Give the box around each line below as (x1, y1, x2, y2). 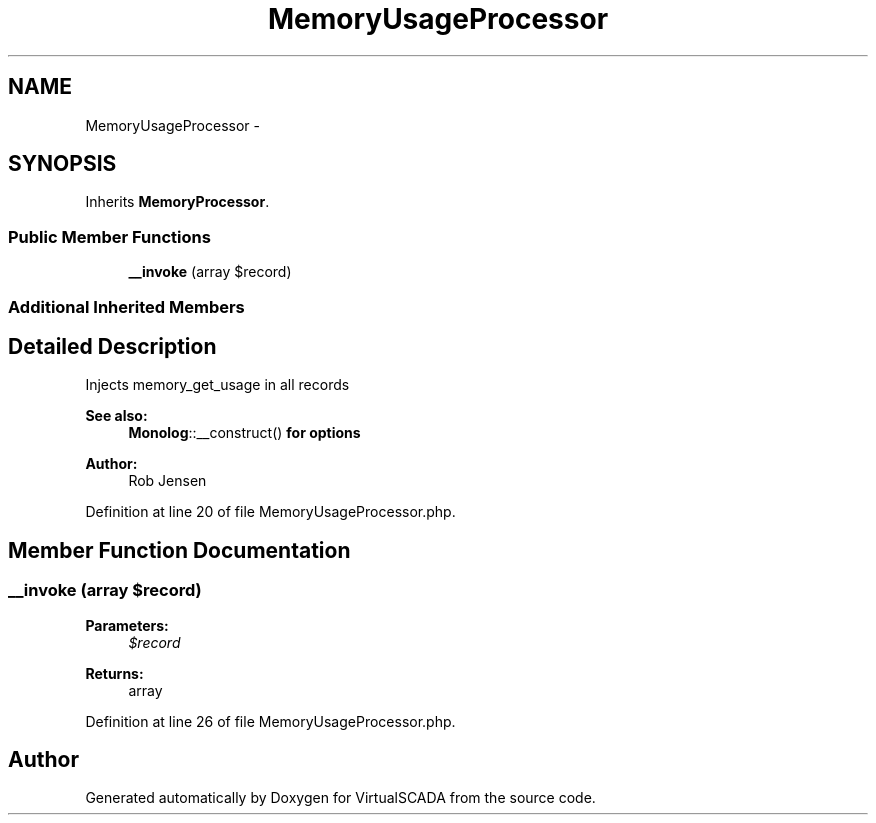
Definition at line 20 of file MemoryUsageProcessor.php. (85, 503, 456, 521)
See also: (85, 407, 148, 425)
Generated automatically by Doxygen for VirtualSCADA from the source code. (85, 789, 596, 807)
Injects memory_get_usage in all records (85, 376, 350, 394)
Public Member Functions (8, 226, 211, 247)
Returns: (85, 664, 144, 682)
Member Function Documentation (8, 537, 351, 563)
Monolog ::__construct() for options (128, 424, 361, 442)
